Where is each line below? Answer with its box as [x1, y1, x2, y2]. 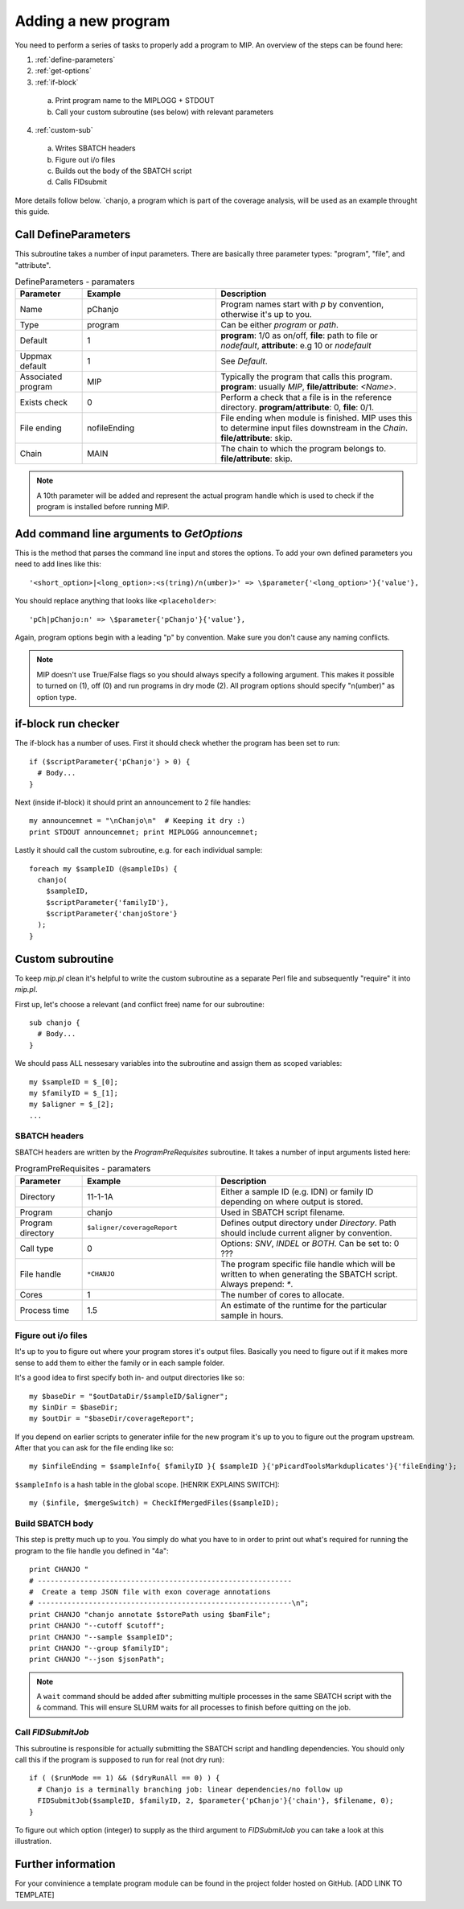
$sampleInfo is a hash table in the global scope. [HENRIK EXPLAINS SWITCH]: [14, 1479, 281, 1489]
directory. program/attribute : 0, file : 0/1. [220, 402, 374, 413]
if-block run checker [14, 717, 120, 731]
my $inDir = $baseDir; [29, 1402, 119, 1412]
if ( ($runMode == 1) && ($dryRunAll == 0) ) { [29, 1774, 220, 1783]
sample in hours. [220, 1310, 284, 1321]
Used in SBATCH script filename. [220, 1207, 345, 1218]
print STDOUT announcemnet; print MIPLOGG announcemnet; [29, 827, 259, 837]
